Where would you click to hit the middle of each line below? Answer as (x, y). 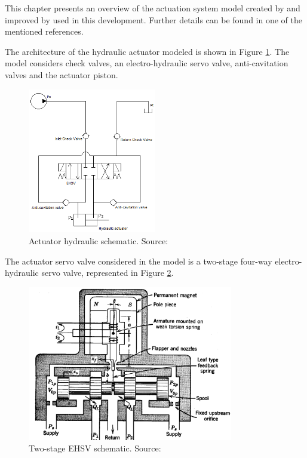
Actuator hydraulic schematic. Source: (99, 241)
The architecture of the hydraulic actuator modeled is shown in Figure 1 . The (147, 51)
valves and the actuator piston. (62, 74)
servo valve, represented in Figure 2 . (108, 273)
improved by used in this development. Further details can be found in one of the (153, 19)
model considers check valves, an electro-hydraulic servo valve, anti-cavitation (147, 63)
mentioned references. (44, 31)
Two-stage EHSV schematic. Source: (95, 448)
